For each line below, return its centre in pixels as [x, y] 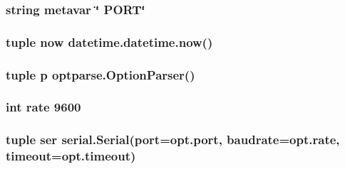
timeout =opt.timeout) [71, 156]
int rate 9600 [43, 107]
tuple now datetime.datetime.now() [109, 42]
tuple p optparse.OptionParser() [101, 74]
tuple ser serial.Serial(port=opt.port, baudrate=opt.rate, [173, 140]
